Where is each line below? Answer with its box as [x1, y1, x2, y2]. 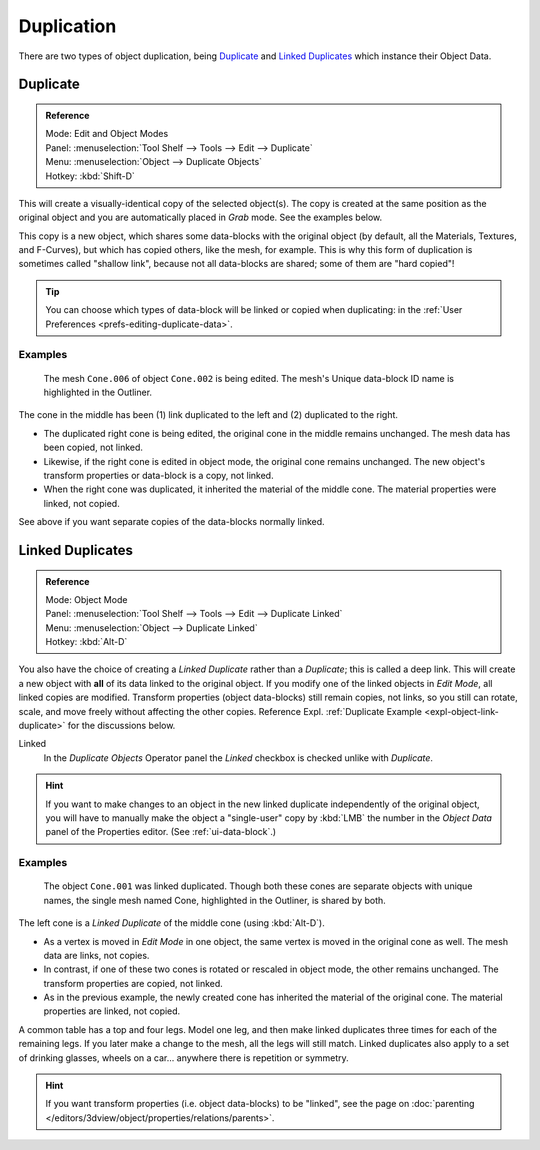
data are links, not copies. [43, 949, 150, 961]
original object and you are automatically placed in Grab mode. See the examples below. [18, 211, 383, 224]
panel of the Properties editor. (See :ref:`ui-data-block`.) [45, 826, 277, 838]
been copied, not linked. [43, 441, 144, 454]
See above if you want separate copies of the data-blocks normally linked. [18, 516, 325, 528]
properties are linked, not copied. [43, 1005, 181, 1017]
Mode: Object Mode [45, 593, 128, 605]
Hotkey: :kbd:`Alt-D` [45, 636, 128, 648]
